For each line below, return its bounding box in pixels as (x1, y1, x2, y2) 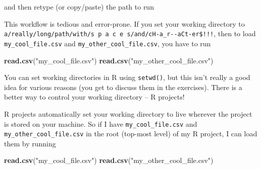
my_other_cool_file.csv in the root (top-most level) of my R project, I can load (4, 128, 257, 139)
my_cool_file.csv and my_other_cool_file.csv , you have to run (4, 38, 211, 48)
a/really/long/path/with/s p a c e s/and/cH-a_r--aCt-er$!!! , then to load (4, 28, 256, 39)
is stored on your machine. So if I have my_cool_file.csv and (4, 118, 197, 129)
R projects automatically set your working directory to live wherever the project (4, 108, 252, 119)
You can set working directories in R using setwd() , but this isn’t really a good (4, 72, 250, 82)
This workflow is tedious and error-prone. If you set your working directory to (4, 18, 245, 29)
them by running (4, 138, 56, 148)
